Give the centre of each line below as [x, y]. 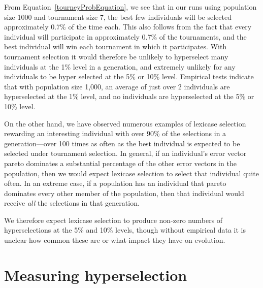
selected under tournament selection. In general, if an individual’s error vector [125, 153]
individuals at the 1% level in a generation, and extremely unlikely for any [120, 66]
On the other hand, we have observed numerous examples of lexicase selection [125, 123]
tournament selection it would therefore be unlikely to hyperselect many [116, 56]
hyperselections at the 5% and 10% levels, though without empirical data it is [125, 230]
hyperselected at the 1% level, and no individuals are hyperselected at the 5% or [129, 96]
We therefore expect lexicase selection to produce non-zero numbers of [113, 220]
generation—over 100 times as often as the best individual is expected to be [122, 143]
